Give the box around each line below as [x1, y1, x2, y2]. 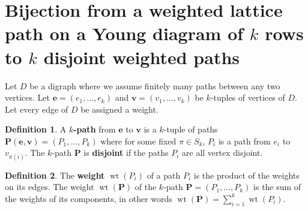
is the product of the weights [193, 168, 300, 181]
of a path [146, 168, 181, 181]
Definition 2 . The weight [5, 168, 105, 181]
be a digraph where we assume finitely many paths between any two [29, 79, 280, 92]
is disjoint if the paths [83, 146, 169, 159]
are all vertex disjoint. [182, 146, 263, 159]
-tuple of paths [163, 123, 218, 135]
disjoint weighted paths [43, 44, 240, 69]
